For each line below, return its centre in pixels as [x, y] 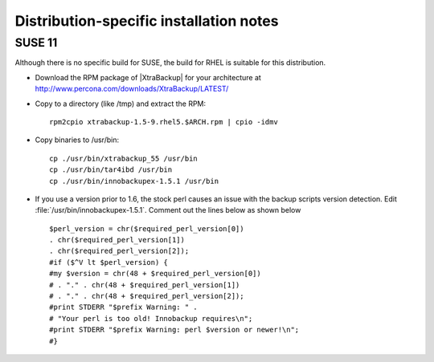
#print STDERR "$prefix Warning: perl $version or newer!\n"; [174, 330]
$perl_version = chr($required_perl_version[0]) [147, 228]
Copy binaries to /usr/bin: [77, 140]
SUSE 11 [36, 43]
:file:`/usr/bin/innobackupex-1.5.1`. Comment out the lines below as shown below [168, 210]
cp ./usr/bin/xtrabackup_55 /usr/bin [124, 158]
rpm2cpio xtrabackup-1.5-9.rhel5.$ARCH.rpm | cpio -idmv [164, 122]
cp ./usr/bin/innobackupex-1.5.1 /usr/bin [134, 181]
